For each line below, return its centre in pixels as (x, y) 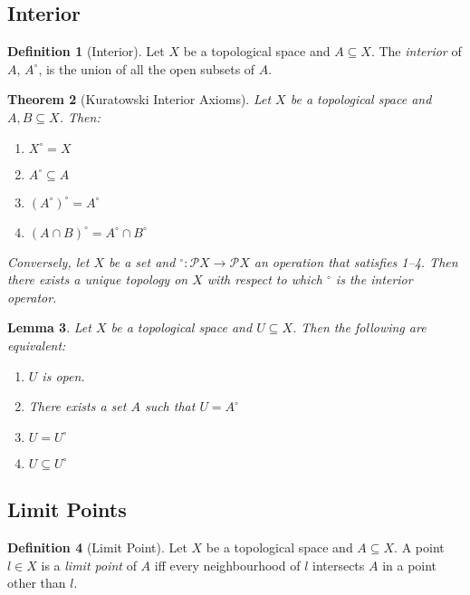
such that (170, 406)
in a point (410, 565)
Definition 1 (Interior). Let (86, 51)
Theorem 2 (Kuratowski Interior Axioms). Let (139, 99)
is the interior (374, 279)
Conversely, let (48, 261)
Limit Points (67, 509)
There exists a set (77, 406)
